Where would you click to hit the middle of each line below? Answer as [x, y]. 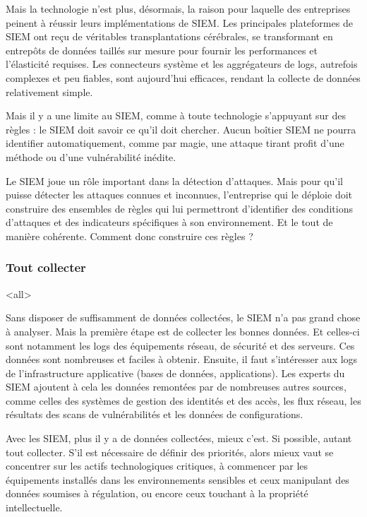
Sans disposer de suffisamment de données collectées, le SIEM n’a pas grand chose [183, 317]
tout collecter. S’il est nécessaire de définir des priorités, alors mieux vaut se [170, 452]
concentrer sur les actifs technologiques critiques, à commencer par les [157, 466]
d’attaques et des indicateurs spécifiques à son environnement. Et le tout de [169, 222]
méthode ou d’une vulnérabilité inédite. [91, 156]
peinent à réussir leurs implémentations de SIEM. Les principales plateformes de [179, 22]
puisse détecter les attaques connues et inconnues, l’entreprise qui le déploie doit [179, 195]
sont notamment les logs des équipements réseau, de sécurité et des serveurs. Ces [180, 345]
